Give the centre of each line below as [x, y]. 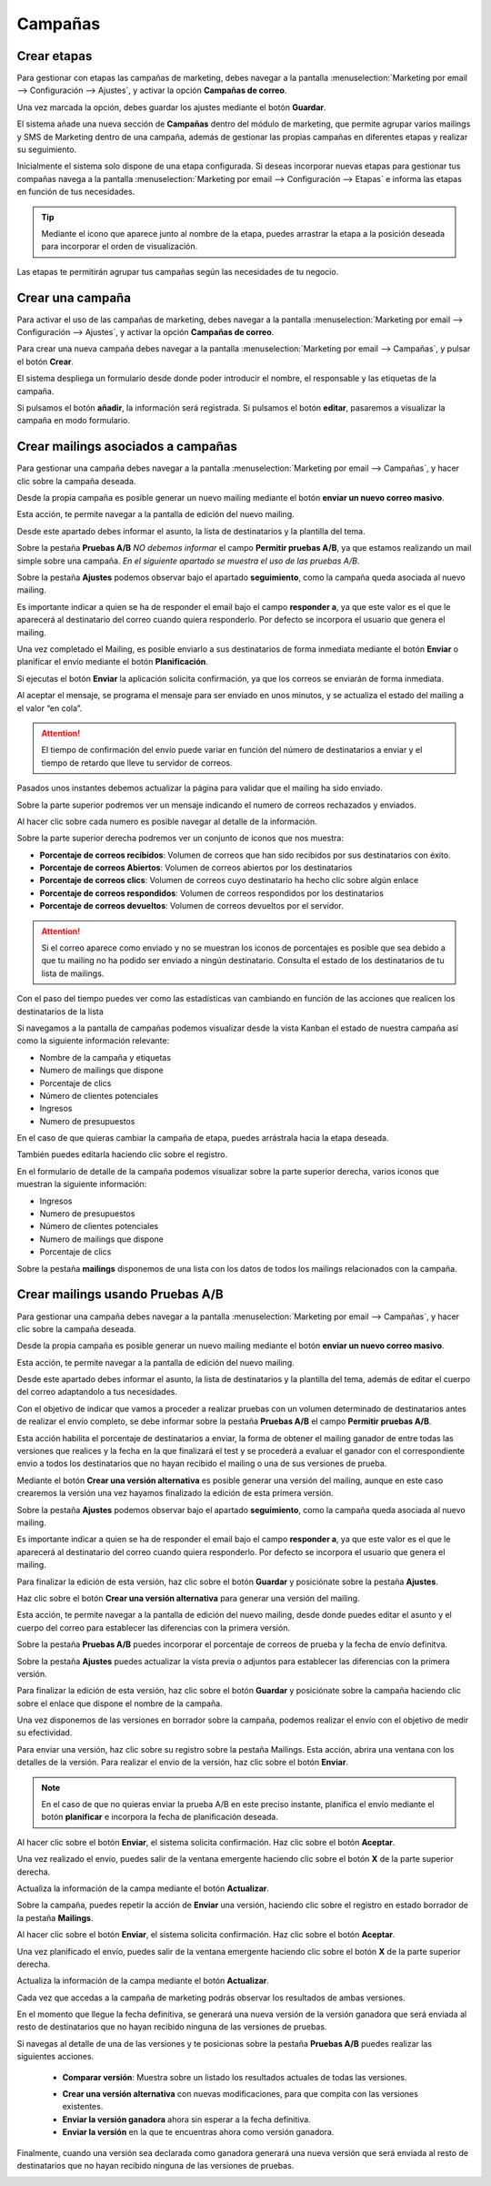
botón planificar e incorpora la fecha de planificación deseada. [160, 1817]
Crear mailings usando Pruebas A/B [120, 1294]
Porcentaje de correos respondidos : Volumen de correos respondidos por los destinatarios [211, 893]
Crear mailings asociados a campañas [127, 447]
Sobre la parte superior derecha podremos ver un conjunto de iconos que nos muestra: [180, 839]
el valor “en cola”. [50, 708]
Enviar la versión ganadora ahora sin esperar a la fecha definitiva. [186, 2119]
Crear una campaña [74, 297]
